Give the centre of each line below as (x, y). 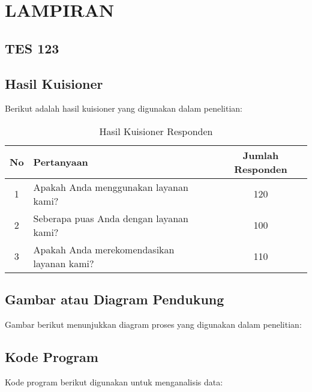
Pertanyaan (61, 162)
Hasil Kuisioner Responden (156, 131)
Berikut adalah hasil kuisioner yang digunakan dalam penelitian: (124, 108)
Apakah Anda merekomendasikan (104, 249)
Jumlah (261, 155)
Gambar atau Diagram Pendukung (115, 299)
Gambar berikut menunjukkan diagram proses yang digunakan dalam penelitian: (153, 324)
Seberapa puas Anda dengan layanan (111, 218)
